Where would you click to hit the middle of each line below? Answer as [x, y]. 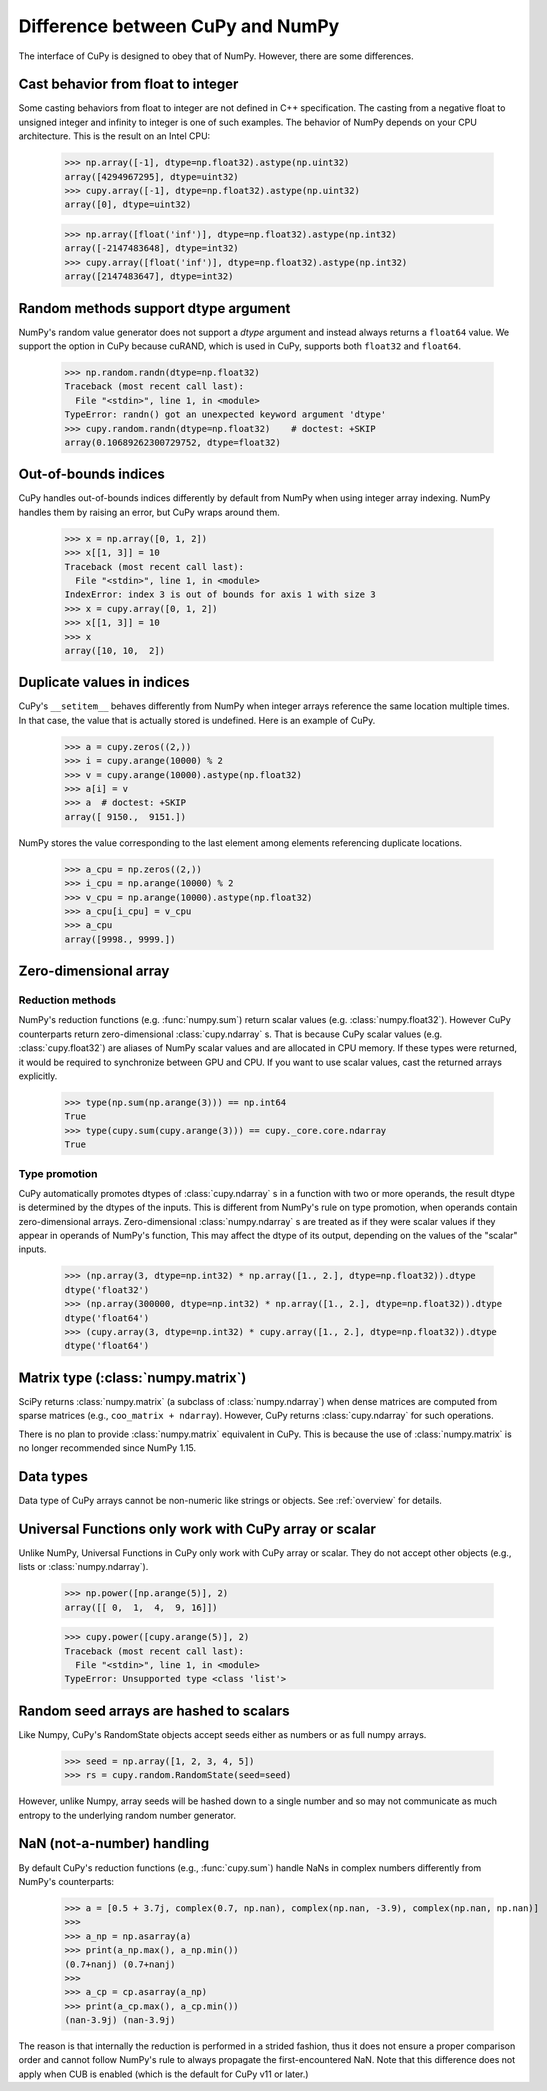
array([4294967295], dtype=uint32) [151, 176]
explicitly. [38, 1076]
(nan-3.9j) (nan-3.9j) [120, 2020]
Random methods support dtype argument [154, 308]
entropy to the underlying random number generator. [127, 1815]
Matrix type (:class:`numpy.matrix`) [132, 1377]
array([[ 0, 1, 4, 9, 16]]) [141, 1607]
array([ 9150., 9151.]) [125, 816]
